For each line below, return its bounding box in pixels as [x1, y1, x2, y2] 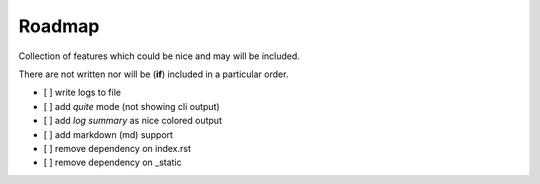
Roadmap [18, 15, 100, 37]
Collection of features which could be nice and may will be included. [18, 50, 300, 62]
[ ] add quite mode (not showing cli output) [43, 100, 220, 112]
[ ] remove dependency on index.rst [43, 142, 192, 154]
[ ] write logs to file [43, 86, 122, 99]
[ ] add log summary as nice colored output [43, 115, 222, 127]
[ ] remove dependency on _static [43, 156, 182, 169]
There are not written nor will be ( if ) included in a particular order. [18, 68, 289, 80]
